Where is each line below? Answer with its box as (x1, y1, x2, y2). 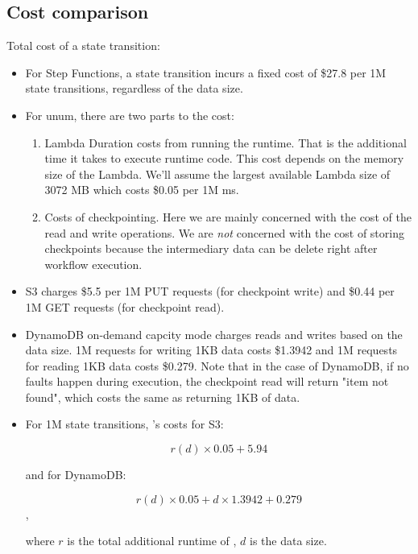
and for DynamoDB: (25, 466, 126, 483)
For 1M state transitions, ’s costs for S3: (25, 415, 224, 432)
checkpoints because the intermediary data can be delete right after (44, 240, 378, 257)
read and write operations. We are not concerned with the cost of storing (44, 224, 404, 241)
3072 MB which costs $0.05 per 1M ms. (44, 181, 239, 198)
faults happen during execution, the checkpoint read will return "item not (25, 373, 389, 390)
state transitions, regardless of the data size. (25, 80, 243, 97)
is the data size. (250, 532, 327, 549)
